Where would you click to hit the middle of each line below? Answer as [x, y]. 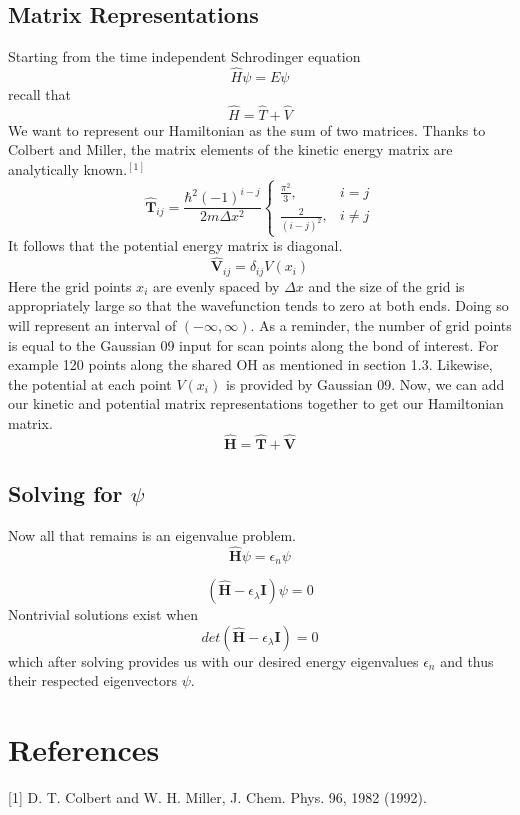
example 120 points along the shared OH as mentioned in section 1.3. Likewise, [250, 364]
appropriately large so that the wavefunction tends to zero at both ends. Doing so [258, 305]
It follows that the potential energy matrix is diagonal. [175, 245]
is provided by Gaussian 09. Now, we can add [365, 383]
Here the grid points [70, 285]
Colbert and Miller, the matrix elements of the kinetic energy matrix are [230, 149]
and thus [467, 660]
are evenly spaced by [216, 285]
